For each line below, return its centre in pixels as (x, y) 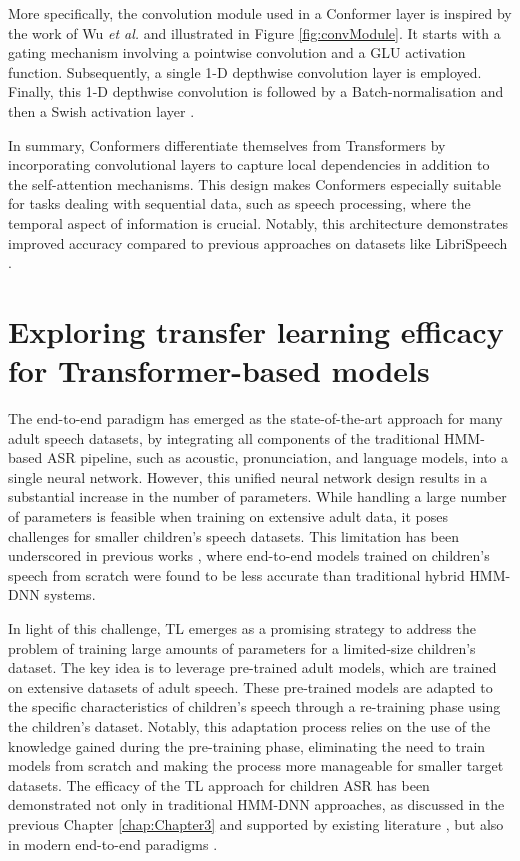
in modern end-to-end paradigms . (113, 843)
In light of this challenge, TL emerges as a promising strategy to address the (242, 627)
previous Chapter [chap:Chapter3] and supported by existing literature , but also (256, 823)
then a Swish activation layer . (101, 110)
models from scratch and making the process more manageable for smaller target (256, 765)
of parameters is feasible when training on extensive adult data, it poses (228, 516)
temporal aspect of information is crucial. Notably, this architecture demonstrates (258, 222)
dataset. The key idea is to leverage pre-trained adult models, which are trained (252, 667)
